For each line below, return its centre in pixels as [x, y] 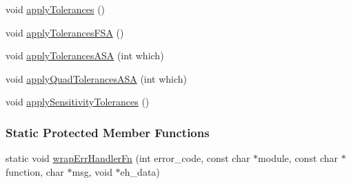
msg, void [92, 171]
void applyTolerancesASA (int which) [85, 55]
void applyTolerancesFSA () [65, 32]
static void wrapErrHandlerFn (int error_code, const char [128, 158]
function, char [35, 171]
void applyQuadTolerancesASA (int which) [97, 78]
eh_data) [140, 171]
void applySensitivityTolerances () [78, 102]
